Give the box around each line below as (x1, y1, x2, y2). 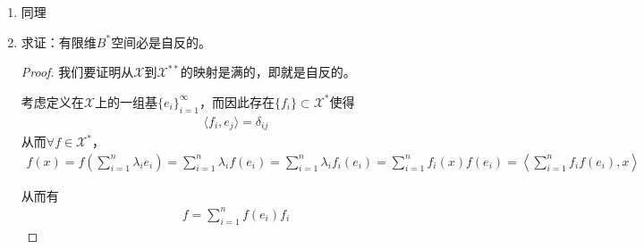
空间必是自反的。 (111, 32, 212, 51)
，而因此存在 (199, 92, 275, 111)
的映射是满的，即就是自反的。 (180, 62, 356, 81)
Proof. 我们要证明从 (21, 62, 134, 81)
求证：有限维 (21, 32, 97, 51)
